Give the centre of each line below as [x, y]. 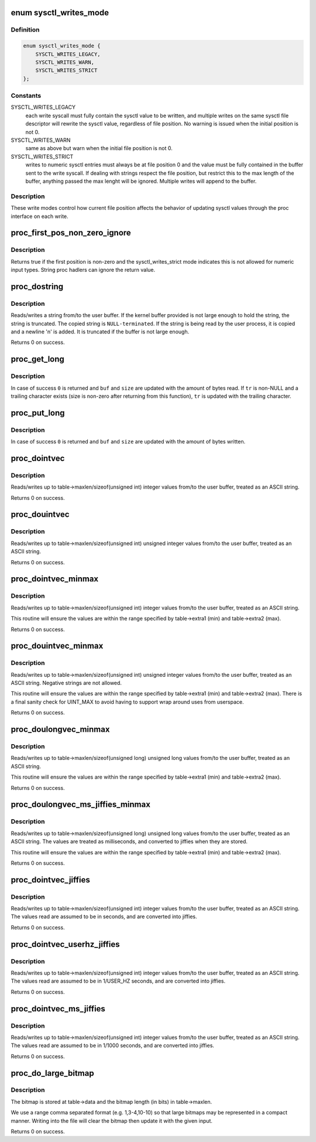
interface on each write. [39, 216]
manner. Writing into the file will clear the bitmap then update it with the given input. [112, 1121]
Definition [25, 30]
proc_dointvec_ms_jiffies [58, 1009]
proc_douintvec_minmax [57, 646]
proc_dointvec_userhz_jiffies [65, 944]
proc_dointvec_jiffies [50, 880]
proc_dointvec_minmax [55, 579]
